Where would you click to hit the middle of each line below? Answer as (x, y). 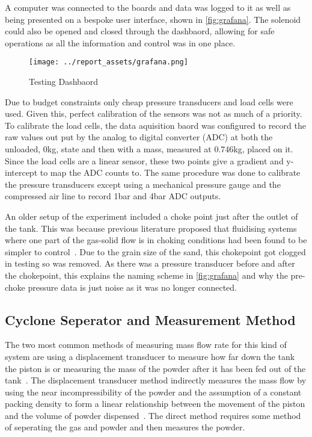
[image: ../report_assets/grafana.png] (109, 62)
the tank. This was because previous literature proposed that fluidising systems (151, 228)
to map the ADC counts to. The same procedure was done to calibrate (170, 172)
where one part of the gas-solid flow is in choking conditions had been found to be (156, 240)
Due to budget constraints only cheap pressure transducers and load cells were (149, 101)
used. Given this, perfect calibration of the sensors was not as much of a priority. (154, 113)
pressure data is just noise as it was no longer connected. (132, 287)
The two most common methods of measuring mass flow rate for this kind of (146, 345)
